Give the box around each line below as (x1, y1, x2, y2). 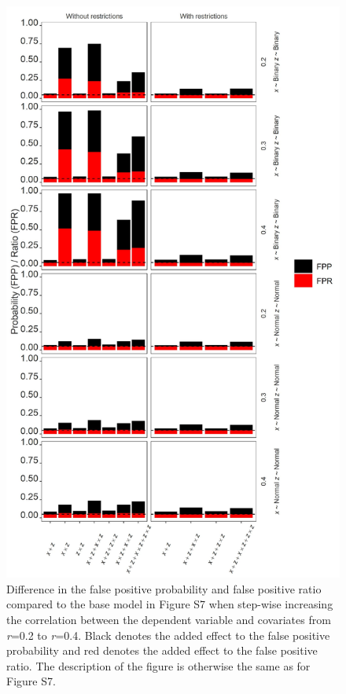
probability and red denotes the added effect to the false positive (6, 642, 318, 659)
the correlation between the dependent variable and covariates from (6, 611, 331, 628)
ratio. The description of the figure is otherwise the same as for (6, 657, 311, 674)
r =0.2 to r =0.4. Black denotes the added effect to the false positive (6, 626, 330, 643)
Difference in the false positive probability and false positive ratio (6, 580, 322, 597)
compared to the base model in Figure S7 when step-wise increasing (6, 596, 333, 612)
